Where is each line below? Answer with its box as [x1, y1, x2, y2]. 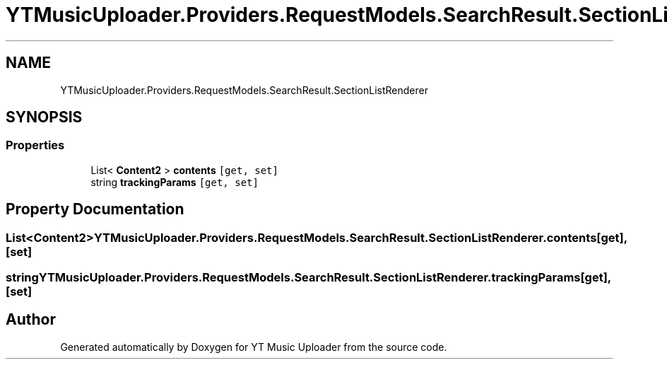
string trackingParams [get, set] [90, 175, 259, 188]
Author [6, 311, 56, 329]
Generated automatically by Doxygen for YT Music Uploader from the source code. [60, 340, 447, 353]
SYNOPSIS [6, 108, 83, 127]
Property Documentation [6, 200, 184, 219]
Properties [6, 138, 65, 153]
